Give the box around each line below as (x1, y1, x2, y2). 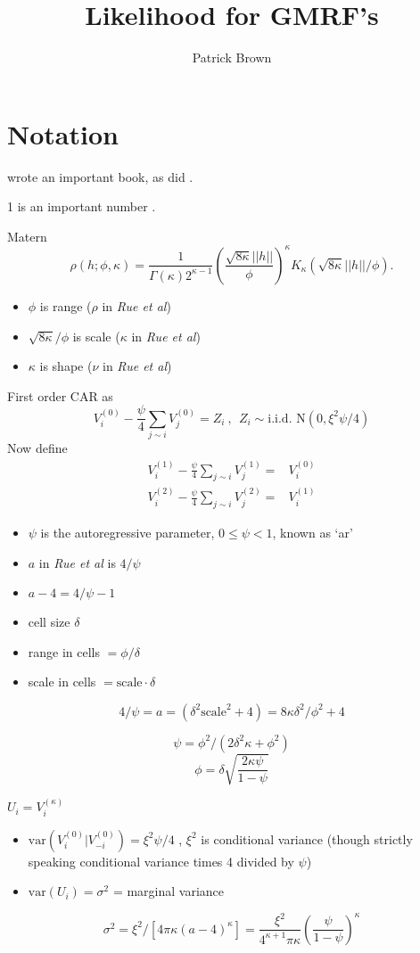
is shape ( (39, 357, 93, 375)
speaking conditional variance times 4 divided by (28, 851, 294, 870)
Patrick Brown (192, 48, 272, 67)
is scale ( (72, 326, 120, 345)
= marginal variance (112, 882, 225, 900)
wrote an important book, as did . (7, 167, 194, 185)
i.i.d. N (268, 412, 306, 425)
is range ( (39, 296, 92, 315)
